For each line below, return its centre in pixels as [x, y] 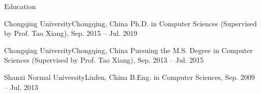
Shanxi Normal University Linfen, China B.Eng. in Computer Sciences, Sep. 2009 [129, 77]
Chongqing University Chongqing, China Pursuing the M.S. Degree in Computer [128, 50]
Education [20, 6]
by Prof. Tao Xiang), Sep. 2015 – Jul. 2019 [71, 33]
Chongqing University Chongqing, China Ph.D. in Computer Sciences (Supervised [130, 23]
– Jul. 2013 [21, 87]
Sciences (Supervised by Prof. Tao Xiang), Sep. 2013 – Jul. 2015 [104, 60]
